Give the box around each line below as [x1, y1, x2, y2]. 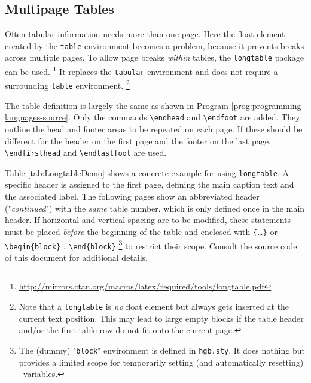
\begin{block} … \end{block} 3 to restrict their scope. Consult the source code [5, 237, 297, 252]
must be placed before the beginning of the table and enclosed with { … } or [5, 225, 278, 237]
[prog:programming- [231, 99, 304, 111]
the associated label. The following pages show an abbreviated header [5, 190, 260, 203]
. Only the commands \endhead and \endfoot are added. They [68, 111, 300, 123]
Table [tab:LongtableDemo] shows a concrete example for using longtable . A [5, 166, 289, 179]
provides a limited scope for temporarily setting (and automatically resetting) [19, 355, 304, 368]
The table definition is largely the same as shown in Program [5, 99, 228, 111]
